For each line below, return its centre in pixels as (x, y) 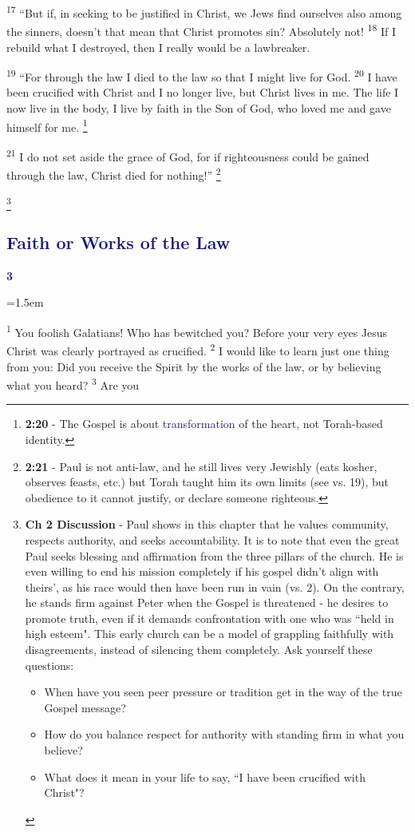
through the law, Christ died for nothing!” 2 (114, 174)
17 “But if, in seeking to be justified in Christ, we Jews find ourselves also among (204, 12)
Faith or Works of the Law (119, 242)
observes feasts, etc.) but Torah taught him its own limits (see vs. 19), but (207, 482)
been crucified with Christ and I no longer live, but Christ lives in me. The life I (203, 92)
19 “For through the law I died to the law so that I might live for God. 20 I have (202, 75)
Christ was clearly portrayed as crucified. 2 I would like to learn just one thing (198, 349)
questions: (49, 665)
